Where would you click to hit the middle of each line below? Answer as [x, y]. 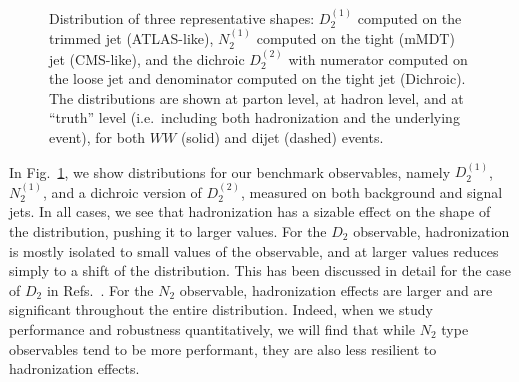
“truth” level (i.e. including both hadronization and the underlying [254, 117]
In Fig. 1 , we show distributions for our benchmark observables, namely [230, 171]
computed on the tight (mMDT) [355, 38]
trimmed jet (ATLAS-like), [131, 38]
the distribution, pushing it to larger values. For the [168, 231]
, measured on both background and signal [371, 191]
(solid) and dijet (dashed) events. [282, 137]
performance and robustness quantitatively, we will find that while [212, 328]
